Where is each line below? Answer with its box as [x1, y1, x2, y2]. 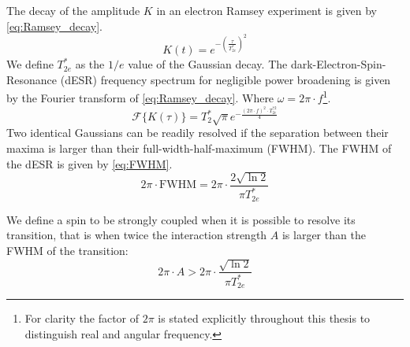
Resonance [6, 71, 58, 87]
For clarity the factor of [24, 310, 140, 327]
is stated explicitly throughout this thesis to [158, 310, 371, 327]
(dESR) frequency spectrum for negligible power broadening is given [60, 71, 391, 87]
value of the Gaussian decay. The [128, 56, 288, 72]
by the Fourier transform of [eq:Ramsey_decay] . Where [6, 90, 274, 106]
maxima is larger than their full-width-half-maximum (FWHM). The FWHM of [6, 140, 392, 157]
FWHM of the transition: [6, 242, 129, 259]
